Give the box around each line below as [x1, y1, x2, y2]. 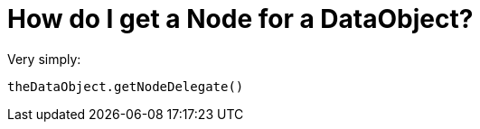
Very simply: [7, 51, 81, 67]
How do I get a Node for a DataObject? [7, 4, 474, 34]
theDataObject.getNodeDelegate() [7, 78, 244, 94]
